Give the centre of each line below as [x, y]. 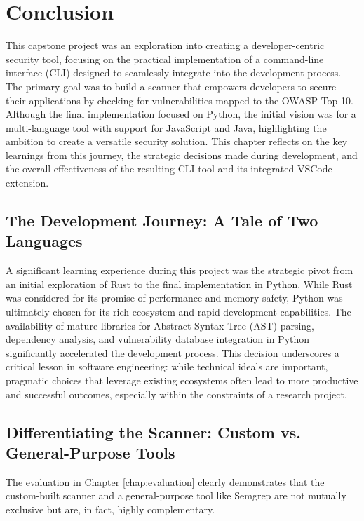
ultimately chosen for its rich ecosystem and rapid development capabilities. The [178, 312]
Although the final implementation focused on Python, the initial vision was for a [181, 114]
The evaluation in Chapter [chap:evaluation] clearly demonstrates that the [165, 481]
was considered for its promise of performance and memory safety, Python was [174, 298]
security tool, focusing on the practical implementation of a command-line [165, 59]
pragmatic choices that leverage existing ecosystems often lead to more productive [182, 380]
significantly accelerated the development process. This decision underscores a [173, 352]
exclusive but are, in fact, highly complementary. [110, 509]
